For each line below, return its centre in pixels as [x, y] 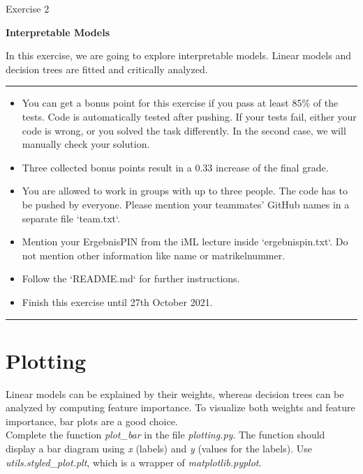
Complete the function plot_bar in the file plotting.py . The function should [165, 435]
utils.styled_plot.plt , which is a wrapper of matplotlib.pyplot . [134, 462]
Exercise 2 [28, 8]
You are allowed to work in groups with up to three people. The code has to [185, 191]
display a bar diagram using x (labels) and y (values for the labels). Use [159, 448]
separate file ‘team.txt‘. [71, 218]
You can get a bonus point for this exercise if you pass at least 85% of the [180, 103]
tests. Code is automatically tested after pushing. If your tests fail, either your [189, 116]
